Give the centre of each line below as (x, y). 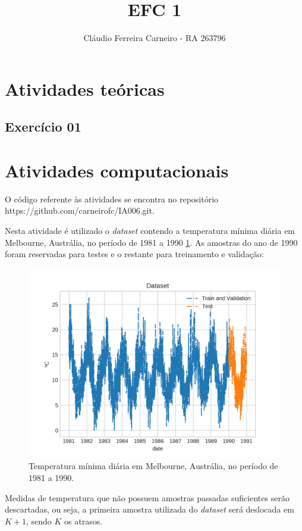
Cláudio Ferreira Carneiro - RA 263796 (155, 38)
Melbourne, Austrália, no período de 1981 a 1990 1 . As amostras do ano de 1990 (151, 242)
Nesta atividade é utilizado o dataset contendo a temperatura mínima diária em (150, 230)
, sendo (39, 521)
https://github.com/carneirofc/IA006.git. (80, 210)
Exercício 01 (43, 126)
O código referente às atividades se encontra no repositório (112, 199)
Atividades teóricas (85, 88)
